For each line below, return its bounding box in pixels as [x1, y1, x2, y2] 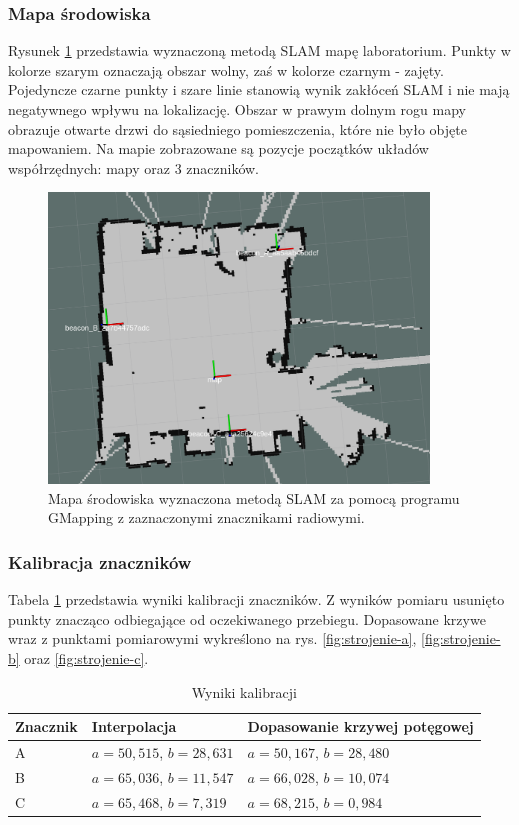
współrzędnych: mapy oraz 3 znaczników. [8, 157, 260, 178]
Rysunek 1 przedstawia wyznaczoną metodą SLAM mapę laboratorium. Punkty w [8, 40, 511, 61]
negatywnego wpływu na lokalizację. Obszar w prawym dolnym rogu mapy [8, 99, 466, 119]
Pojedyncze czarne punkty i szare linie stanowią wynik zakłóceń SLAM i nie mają [8, 79, 510, 100]
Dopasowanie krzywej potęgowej [247, 716, 474, 737]
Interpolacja [91, 716, 177, 737]
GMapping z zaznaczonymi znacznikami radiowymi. [48, 507, 365, 528]
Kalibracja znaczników [8, 549, 192, 574]
